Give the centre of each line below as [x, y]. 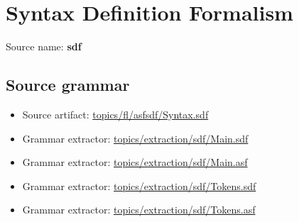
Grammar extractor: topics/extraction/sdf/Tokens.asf [139, 210]
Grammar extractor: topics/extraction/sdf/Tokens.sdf [139, 185]
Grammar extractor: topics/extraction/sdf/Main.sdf [135, 138]
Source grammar [68, 85]
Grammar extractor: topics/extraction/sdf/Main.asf [135, 162]
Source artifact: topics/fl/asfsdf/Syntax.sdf [115, 114]
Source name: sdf [44, 46]
